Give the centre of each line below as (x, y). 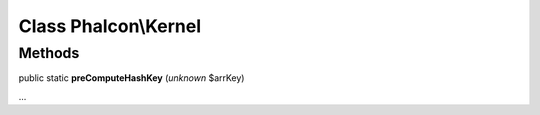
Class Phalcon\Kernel (110, 26)
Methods (49, 53)
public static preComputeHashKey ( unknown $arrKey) (131, 78)
